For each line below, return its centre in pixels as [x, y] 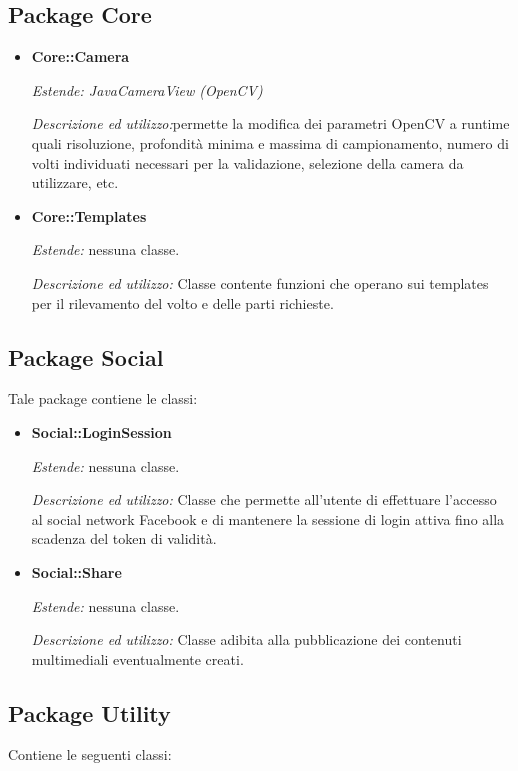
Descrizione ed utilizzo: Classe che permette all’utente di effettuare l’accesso [264, 499]
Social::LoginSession [101, 431]
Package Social [86, 356]
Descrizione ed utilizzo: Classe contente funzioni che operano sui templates [260, 282]
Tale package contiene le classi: [103, 398]
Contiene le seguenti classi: [90, 754]
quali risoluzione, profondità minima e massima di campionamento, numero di [270, 142]
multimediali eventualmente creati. [137, 658]
